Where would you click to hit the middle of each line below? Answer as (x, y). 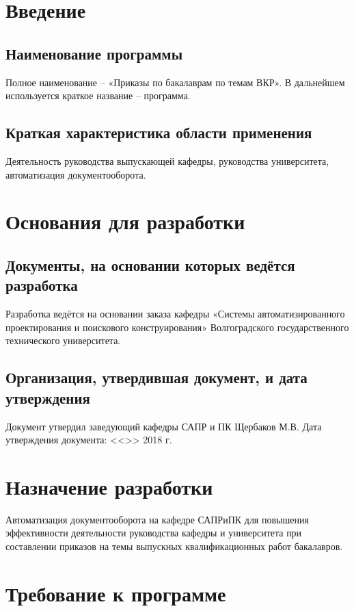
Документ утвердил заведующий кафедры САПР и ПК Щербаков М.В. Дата (164, 426)
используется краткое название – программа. (98, 95)
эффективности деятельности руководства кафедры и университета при (154, 533)
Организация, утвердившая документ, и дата (156, 377)
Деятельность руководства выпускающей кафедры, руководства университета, (167, 160)
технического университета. (63, 340)
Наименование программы (94, 53)
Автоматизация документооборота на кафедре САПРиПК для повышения (157, 519)
